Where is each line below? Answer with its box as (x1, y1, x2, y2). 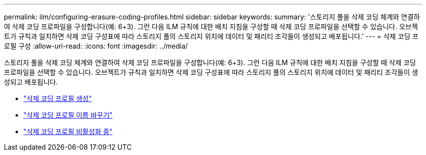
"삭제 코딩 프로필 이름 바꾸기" (23, 111, 113, 119)
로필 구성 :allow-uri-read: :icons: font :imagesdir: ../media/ (4, 42, 188, 50)
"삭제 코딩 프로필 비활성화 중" (23, 127, 113, 136)
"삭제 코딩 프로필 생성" (23, 94, 92, 103)
